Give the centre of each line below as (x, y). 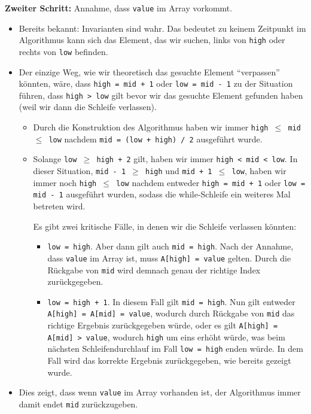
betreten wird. (59, 206)
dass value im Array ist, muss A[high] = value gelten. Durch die (169, 258)
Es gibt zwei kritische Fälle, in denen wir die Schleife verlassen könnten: (165, 226)
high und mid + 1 (179, 171)
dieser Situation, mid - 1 (80, 171)
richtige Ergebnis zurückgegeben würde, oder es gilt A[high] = (163, 325)
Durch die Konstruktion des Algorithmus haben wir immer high (151, 127)
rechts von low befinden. (63, 51)
